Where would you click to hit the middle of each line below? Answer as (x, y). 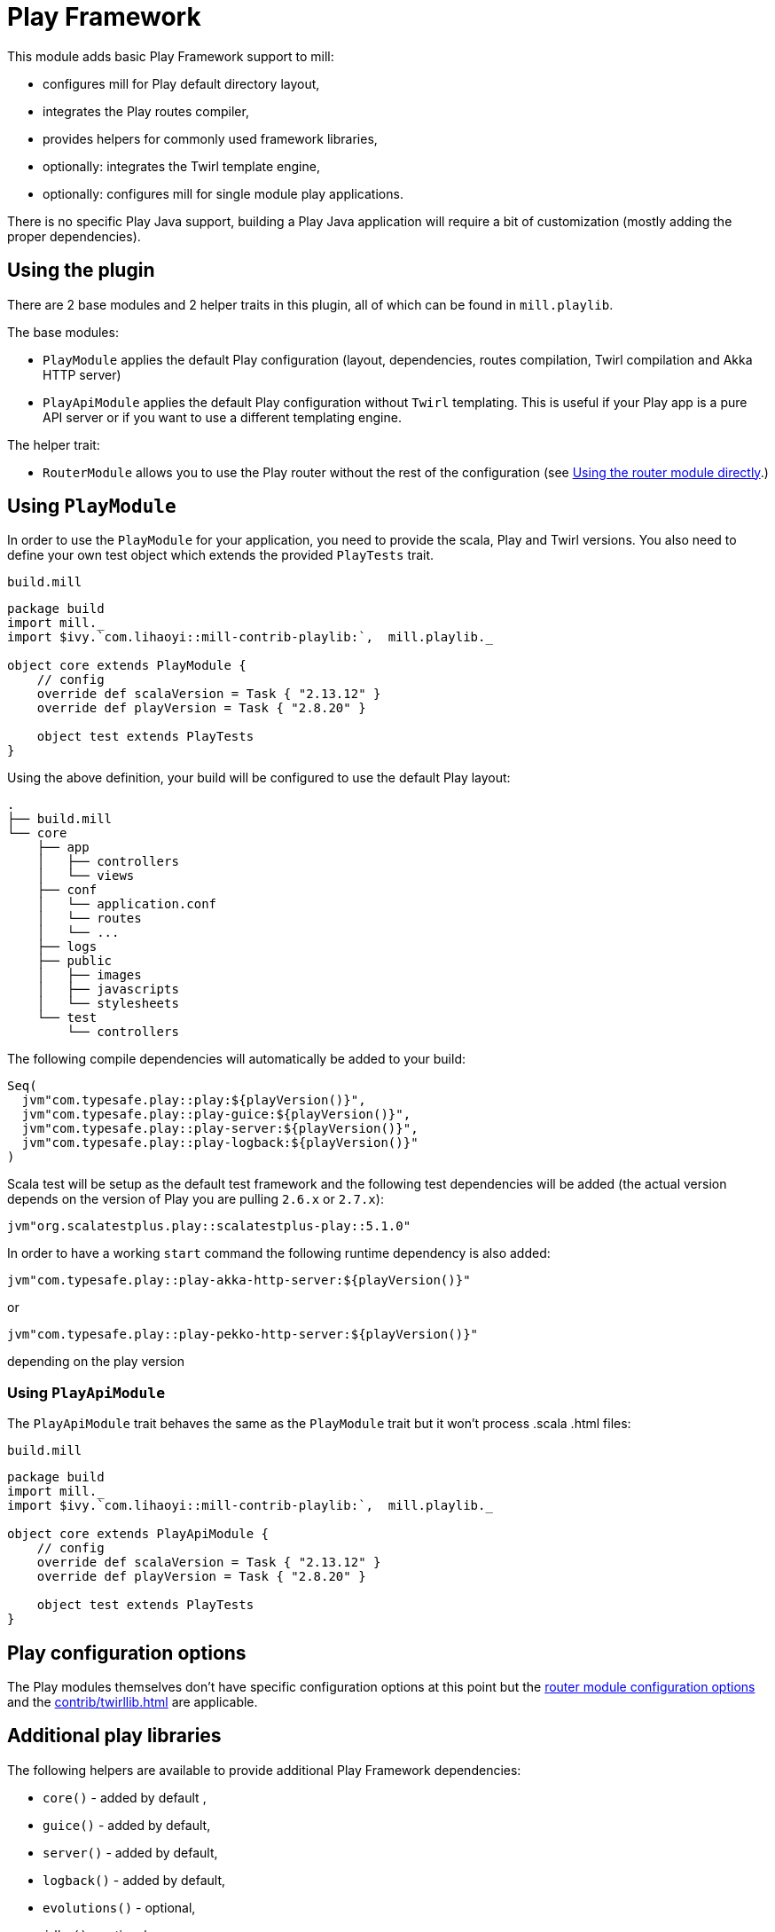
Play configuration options (127, 1653)
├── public (74, 961)
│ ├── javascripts (108, 990)
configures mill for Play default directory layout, (181, 83)
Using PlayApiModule (86, 1392)
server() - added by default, (130, 1852)
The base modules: (63, 332)
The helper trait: (54, 444)
